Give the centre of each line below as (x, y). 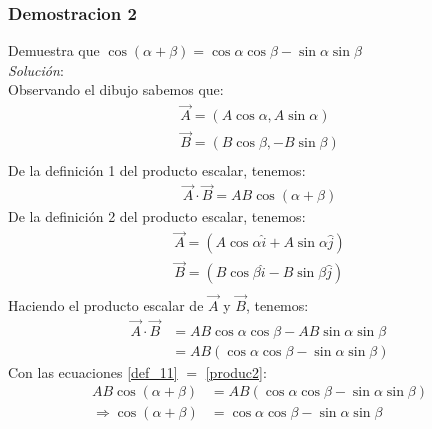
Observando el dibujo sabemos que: (116, 89)
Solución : (36, 69)
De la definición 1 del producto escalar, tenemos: (157, 169)
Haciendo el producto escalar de (106, 304)
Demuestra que (54, 50)
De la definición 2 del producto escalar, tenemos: (157, 216)
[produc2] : (236, 371)
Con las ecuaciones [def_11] (93, 371)
